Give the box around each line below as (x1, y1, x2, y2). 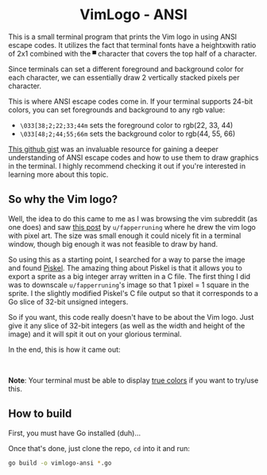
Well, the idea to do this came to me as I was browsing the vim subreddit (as (8, 213, 258, 224)
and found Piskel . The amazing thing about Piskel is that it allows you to (8, 263, 242, 272)
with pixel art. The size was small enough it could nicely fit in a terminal (8, 231, 242, 240)
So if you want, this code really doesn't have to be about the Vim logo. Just (8, 312, 254, 321)
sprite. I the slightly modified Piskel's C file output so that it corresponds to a (8, 288, 258, 298)
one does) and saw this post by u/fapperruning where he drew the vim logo (8, 222, 256, 232)
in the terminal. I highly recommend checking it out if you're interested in (8, 161, 246, 170)
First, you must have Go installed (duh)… (8, 428, 141, 438)
